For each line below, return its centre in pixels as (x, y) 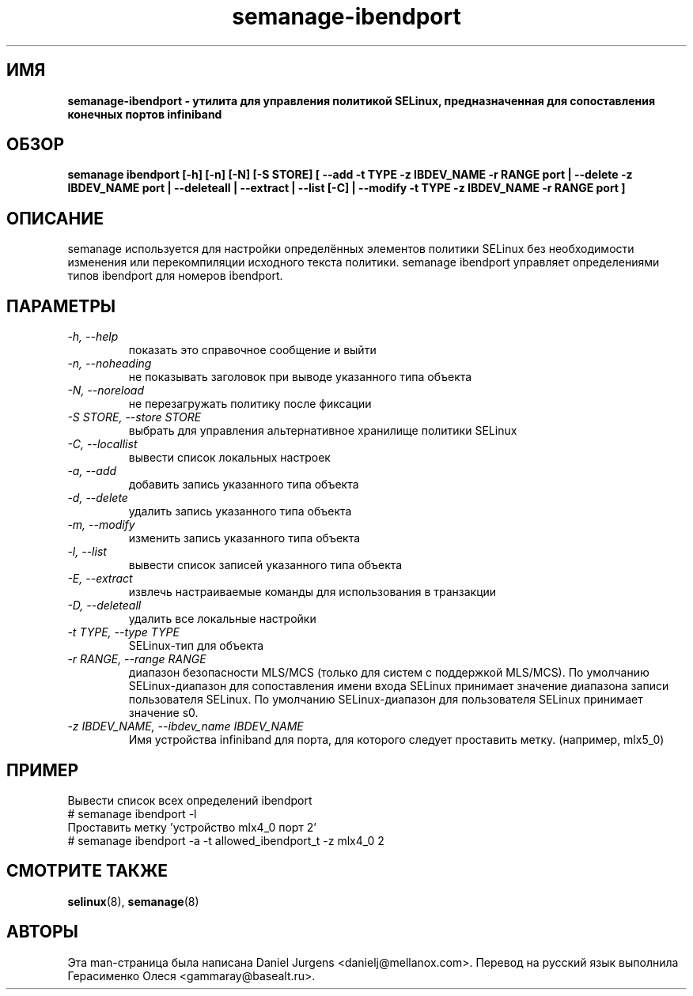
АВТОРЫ (42, 932)
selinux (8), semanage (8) (133, 901)
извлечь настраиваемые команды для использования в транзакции (312, 592)
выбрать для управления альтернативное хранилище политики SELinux (323, 431)
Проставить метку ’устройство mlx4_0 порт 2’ (192, 827)
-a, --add (92, 471)
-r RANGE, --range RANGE (137, 659)
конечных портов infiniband (145, 114)
